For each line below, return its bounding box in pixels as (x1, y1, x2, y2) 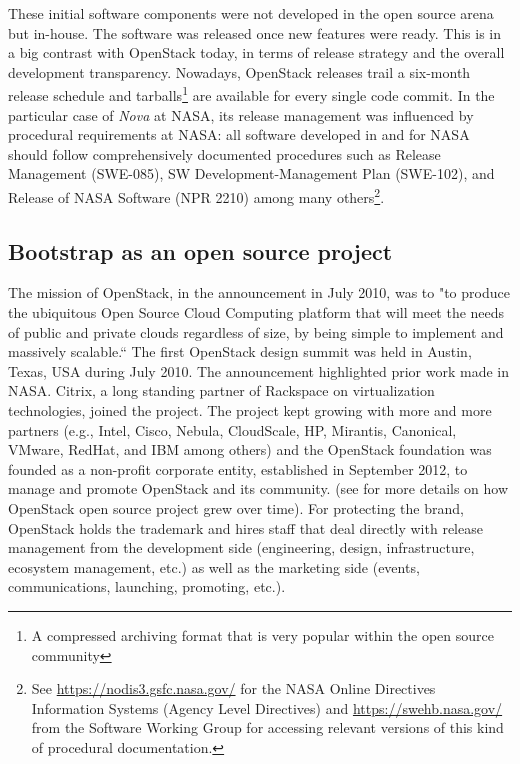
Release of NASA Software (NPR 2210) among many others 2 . (8, 184, 385, 207)
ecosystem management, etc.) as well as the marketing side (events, (8, 556, 420, 577)
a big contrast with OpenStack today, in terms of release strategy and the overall (8, 42, 505, 63)
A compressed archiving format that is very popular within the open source (31, 624, 494, 645)
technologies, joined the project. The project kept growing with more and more (8, 400, 492, 421)
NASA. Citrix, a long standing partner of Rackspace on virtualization (8, 380, 435, 401)
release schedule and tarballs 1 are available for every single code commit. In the (8, 82, 495, 106)
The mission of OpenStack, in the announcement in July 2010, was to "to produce (8, 282, 510, 303)
